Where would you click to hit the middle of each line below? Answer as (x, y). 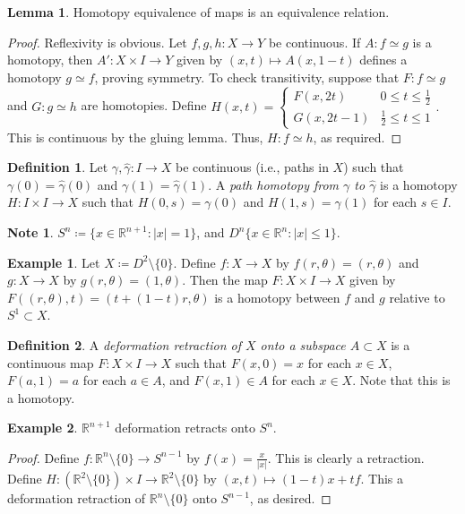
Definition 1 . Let (58, 167)
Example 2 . (43, 428)
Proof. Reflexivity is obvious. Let (97, 42)
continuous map (51, 362)
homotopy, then (50, 60)
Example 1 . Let (54, 262)
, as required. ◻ (357, 137)
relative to (417, 297)
